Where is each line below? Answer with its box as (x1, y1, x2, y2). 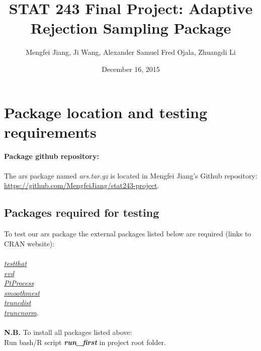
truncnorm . (4, 307, 39, 317)
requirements (4, 121, 97, 142)
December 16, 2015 (102, 63, 160, 74)
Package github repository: (4, 150, 99, 161)
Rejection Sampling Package (30, 18, 231, 38)
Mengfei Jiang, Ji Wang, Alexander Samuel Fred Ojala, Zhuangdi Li (26, 47, 236, 57)
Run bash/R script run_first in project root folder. (4, 336, 166, 347)
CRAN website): (4, 238, 55, 248)
